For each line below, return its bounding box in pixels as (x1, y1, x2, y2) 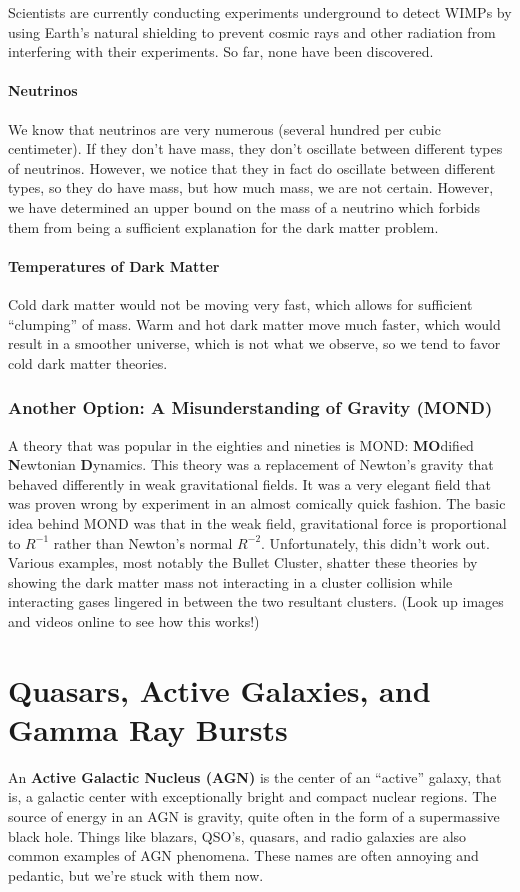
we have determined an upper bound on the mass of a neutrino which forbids (8, 196, 481, 217)
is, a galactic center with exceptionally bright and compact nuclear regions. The (8, 786, 497, 807)
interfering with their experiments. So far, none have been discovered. (8, 41, 434, 62)
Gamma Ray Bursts (8, 708, 288, 749)
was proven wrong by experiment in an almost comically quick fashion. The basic (8, 493, 506, 514)
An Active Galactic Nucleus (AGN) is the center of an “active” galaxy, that (8, 766, 502, 787)
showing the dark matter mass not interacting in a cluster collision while (8, 571, 453, 592)
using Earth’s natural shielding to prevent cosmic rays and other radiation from (8, 21, 496, 42)
